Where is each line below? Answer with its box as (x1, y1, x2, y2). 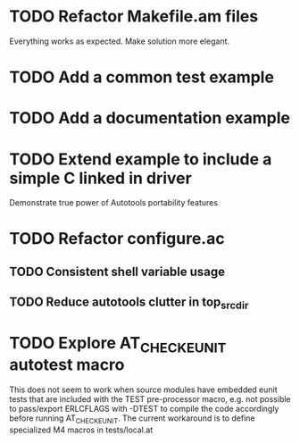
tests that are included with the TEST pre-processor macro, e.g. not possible (9, 393, 291, 404)
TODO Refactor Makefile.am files (9, 6, 259, 27)
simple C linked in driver (9, 168, 192, 188)
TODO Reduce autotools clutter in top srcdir (9, 295, 249, 312)
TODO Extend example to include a (9, 149, 272, 169)
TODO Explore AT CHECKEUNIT (9, 332, 227, 356)
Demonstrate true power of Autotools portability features (9, 197, 219, 208)
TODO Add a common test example (9, 67, 275, 88)
